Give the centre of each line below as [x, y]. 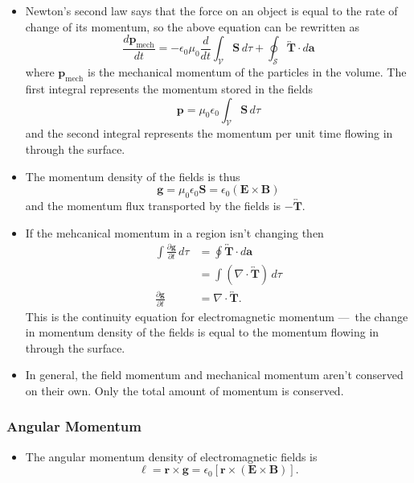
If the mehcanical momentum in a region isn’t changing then [174, 232]
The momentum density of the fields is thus [133, 176]
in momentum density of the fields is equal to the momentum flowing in [202, 332]
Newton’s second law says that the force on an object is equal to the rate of [211, 10]
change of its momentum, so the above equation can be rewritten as [193, 26]
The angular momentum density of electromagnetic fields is [171, 456]
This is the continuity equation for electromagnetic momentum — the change [217, 316]
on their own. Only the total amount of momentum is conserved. [184, 390]
